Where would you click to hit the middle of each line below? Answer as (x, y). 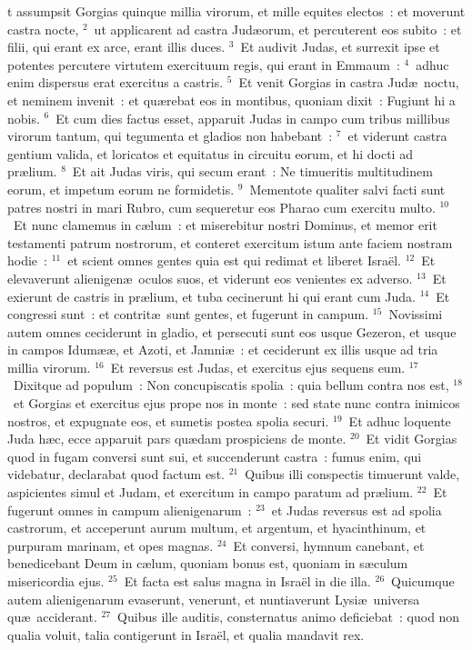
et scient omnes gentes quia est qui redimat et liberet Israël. (234, 260)
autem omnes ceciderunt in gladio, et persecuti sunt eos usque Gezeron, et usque (232, 331)
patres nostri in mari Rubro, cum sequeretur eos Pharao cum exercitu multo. (221, 207)
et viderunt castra (397, 136)
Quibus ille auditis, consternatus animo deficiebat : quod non (289, 617)
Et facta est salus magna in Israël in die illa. (247, 581)
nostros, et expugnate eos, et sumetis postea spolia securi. (168, 420)
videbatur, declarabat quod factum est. (116, 474)
